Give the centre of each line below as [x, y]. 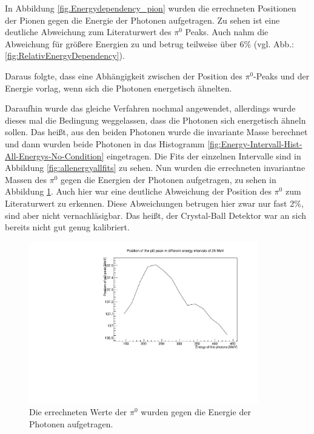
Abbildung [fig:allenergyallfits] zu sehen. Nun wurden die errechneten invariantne [155, 168]
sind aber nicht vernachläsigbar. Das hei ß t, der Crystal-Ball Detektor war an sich [156, 215]
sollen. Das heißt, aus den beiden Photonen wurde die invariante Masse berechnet [156, 132]
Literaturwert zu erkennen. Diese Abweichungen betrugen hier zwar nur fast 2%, [154, 203]
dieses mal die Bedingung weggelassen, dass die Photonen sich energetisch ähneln [155, 120]
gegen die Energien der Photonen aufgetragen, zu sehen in [169, 179]
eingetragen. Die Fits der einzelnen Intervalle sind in [204, 155]
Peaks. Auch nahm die [227, 32]
